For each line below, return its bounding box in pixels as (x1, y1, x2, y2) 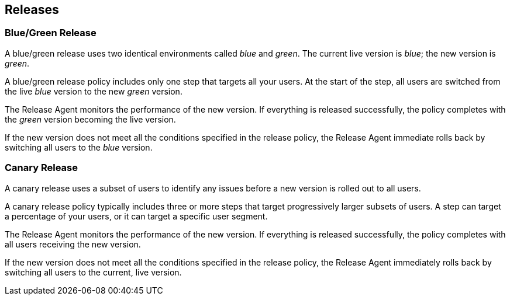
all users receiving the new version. (5, 239, 141, 249)
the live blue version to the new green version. (5, 86, 182, 96)
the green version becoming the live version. (5, 114, 176, 124)
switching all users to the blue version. (5, 142, 153, 152)
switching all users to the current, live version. (5, 267, 182, 277)
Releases (5, 2, 59, 17)
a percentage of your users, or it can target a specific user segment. (5, 211, 268, 221)
